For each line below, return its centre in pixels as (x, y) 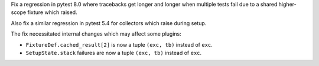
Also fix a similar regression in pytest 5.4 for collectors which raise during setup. (109, 23)
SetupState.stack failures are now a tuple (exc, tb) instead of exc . (114, 53)
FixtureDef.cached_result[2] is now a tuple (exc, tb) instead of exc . (119, 44)
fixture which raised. (52, 12)
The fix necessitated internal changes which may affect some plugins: (96, 34)
